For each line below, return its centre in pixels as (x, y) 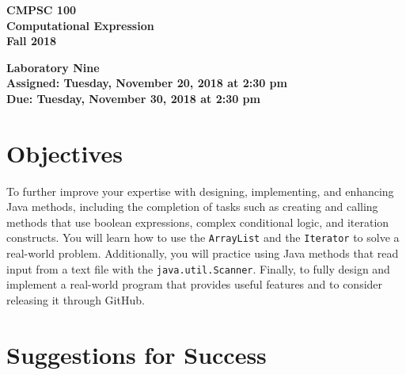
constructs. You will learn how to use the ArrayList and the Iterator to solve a (203, 237)
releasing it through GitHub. (76, 299)
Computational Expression (80, 25)
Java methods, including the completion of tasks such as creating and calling (192, 207)
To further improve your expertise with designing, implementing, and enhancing (200, 191)
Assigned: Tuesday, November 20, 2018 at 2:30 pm (147, 83)
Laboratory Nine (53, 67)
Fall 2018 (32, 41)
